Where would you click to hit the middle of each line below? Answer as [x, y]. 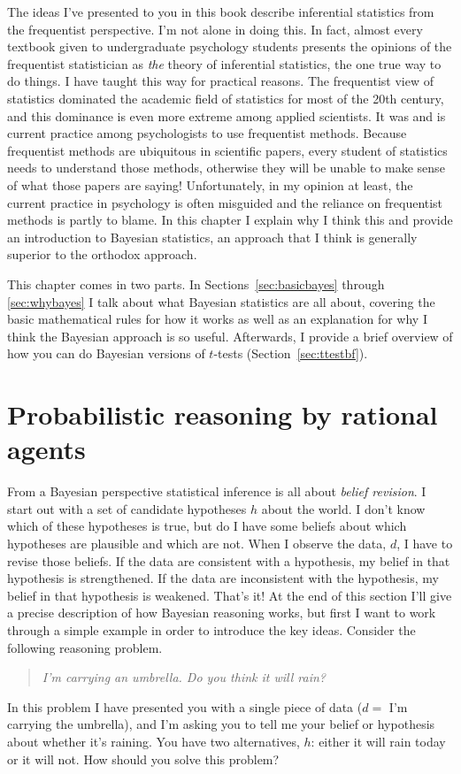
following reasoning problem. [85, 647]
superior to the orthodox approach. [102, 254]
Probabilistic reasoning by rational [223, 414]
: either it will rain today [378, 741]
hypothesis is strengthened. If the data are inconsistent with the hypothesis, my [223, 578]
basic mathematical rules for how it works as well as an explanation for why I [217, 319]
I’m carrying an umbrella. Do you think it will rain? [184, 677]
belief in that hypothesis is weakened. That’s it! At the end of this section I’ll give [230, 595]
